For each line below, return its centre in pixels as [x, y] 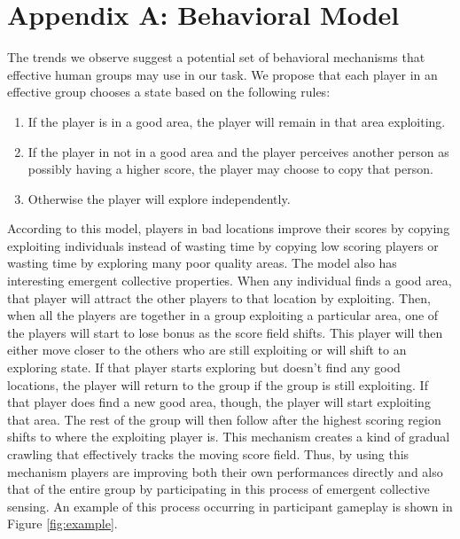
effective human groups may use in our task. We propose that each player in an [222, 74]
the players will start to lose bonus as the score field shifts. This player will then [225, 332]
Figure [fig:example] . [62, 523]
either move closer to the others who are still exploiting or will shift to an [207, 350]
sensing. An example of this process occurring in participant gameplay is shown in [230, 506]
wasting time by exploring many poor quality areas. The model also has [202, 263]
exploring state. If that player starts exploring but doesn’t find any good [204, 367]
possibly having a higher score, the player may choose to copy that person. [230, 169]
